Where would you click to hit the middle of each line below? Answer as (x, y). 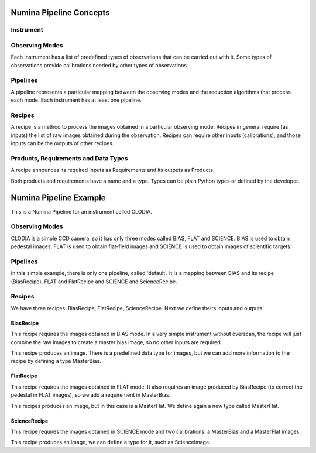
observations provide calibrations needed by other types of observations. (99, 65)
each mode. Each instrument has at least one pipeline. (76, 100)
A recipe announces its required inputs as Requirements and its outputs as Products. (113, 170)
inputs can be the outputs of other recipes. (62, 143)
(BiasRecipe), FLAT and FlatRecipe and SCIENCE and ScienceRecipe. (94, 282)
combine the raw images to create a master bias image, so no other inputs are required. (116, 342)
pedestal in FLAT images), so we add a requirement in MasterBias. (91, 395)
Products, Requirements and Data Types (69, 158)
